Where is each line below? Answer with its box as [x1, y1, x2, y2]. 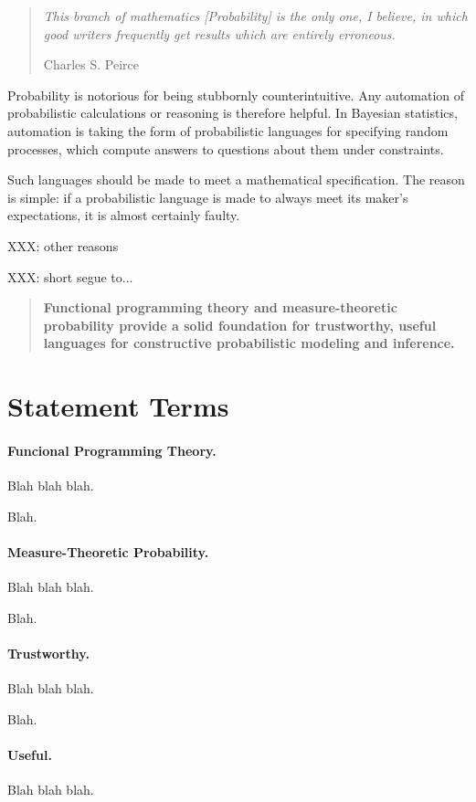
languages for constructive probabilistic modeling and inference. [43, 333, 455, 353]
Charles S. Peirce [43, 55, 139, 74]
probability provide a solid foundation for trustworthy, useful [43, 315, 437, 334]
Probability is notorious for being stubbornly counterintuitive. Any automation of [7, 85, 465, 104]
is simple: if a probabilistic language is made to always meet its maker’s [7, 187, 408, 206]
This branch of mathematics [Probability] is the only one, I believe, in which [43, 6, 468, 25]
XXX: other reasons [7, 236, 119, 255]
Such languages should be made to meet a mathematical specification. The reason [7, 170, 465, 189]
